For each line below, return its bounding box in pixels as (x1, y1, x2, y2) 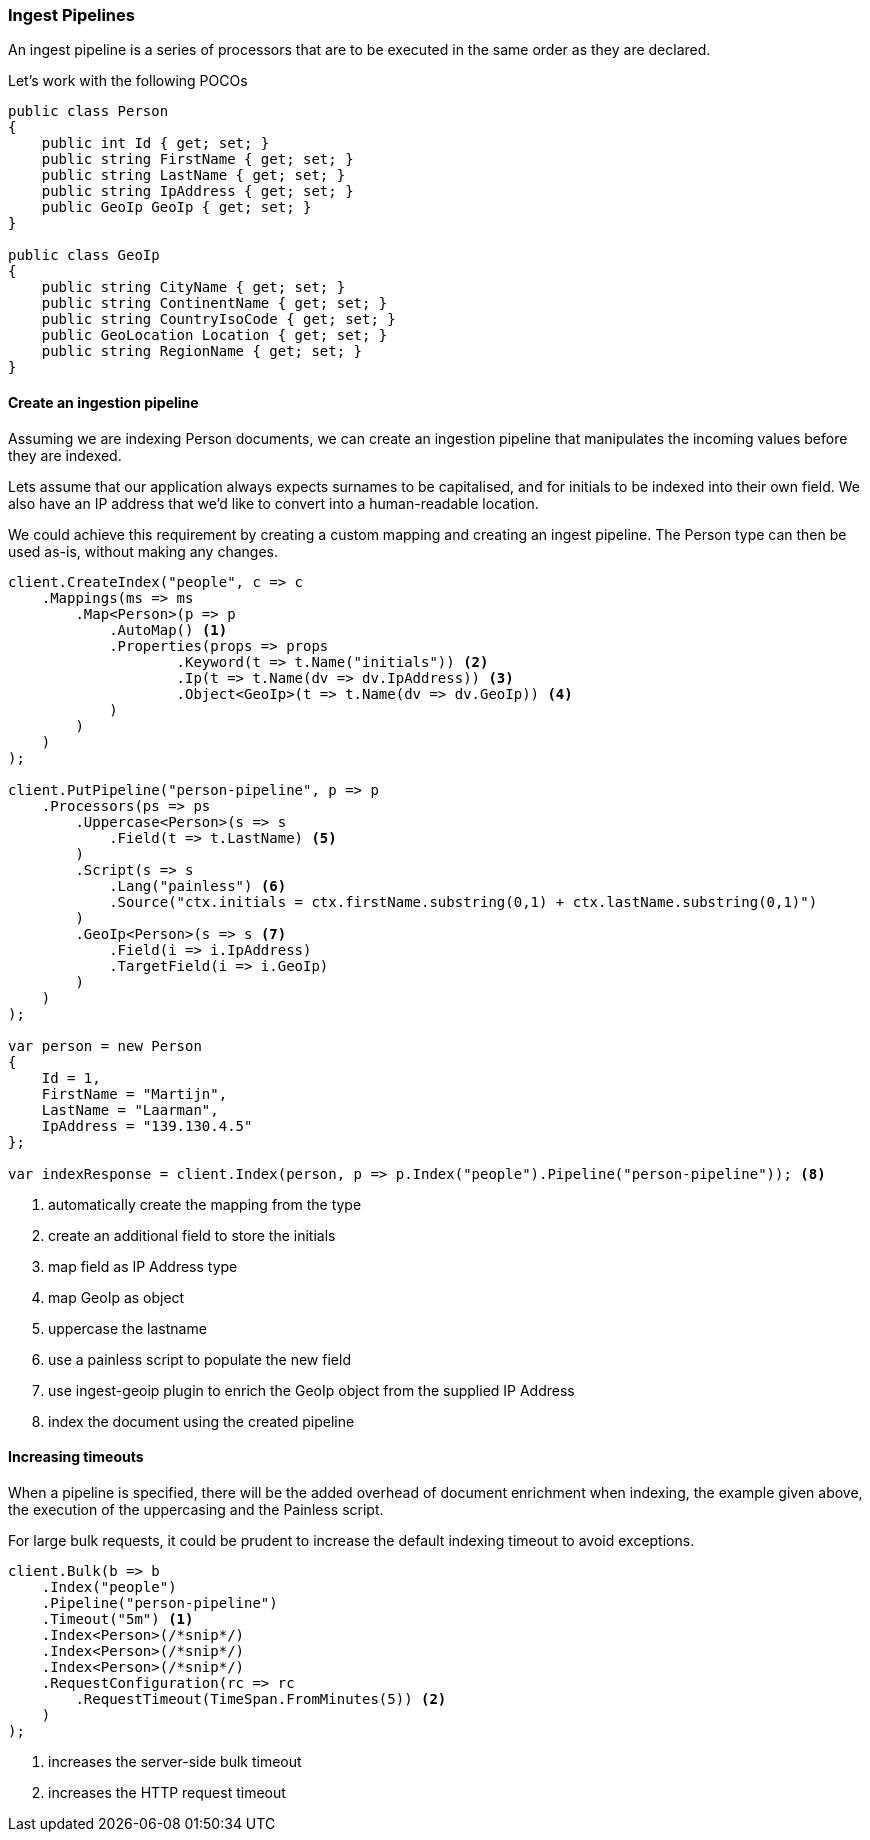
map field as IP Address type (48, 1257, 238, 1275)
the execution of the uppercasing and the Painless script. (8, 1500, 384, 1518)
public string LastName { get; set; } (41, 167, 346, 184)
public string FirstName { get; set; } (41, 151, 354, 168)
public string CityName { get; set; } (41, 279, 346, 296)
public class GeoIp (8, 247, 160, 264)
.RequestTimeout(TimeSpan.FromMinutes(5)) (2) (75, 1690, 447, 1707)
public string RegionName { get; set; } (41, 343, 363, 360)
